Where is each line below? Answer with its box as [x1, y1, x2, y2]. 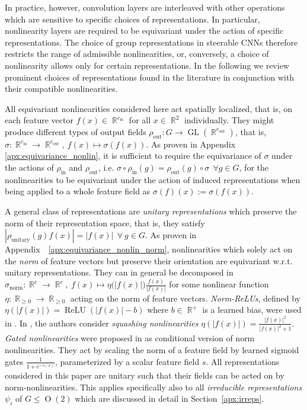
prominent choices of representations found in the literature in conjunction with [5, 71, 295, 83]
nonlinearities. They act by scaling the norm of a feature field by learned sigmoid [5, 344, 299, 356]
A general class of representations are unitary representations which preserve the [5, 204, 297, 217]
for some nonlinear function [169, 278, 269, 290]
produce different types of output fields [5, 125, 146, 137]
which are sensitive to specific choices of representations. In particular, [5, 12, 260, 25]
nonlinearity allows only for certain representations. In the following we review [5, 59, 289, 71]
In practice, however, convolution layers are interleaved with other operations [5, 1, 285, 13]
